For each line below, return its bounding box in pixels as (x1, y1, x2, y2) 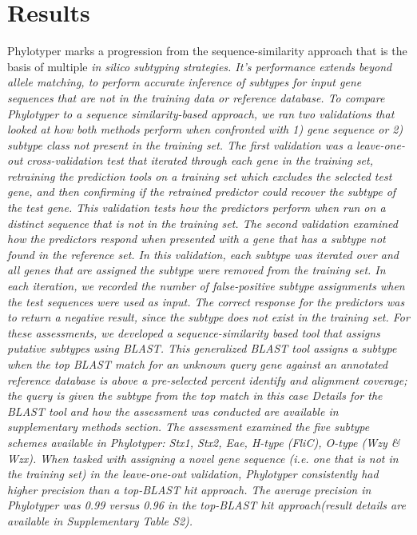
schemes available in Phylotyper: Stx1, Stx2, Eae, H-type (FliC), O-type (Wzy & (7, 433, 400, 450)
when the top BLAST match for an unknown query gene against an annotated (7, 356, 388, 372)
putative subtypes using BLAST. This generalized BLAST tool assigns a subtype (7, 340, 397, 357)
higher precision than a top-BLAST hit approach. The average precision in (7, 481, 371, 497)
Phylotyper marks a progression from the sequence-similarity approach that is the (7, 42, 407, 59)
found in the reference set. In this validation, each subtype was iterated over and (7, 246, 399, 262)
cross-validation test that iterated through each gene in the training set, (26, 152, 373, 169)
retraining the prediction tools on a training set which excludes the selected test (7, 167, 392, 184)
